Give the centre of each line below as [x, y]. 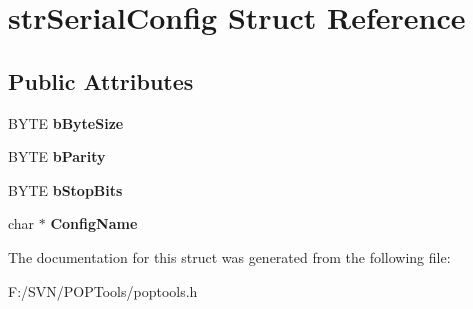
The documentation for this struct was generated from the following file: [229, 256]
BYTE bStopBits [65, 189]
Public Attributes [101, 80]
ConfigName [94, 223]
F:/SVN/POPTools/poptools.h [103, 290]
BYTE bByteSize [66, 122]
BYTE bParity [57, 156]
